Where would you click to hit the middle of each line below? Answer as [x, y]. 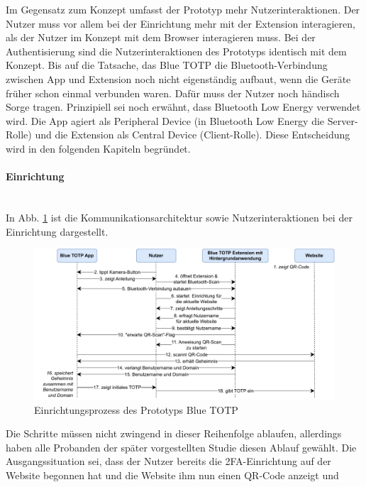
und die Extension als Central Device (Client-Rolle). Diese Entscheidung [193, 135]
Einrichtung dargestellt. [57, 231]
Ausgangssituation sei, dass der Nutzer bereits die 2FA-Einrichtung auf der [168, 461]
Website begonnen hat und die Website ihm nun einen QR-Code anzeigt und [172, 475]
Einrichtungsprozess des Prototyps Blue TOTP [136, 409]
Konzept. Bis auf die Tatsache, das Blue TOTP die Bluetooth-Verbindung [167, 65]
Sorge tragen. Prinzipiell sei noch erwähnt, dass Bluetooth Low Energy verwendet [183, 107]
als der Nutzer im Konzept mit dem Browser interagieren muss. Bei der [161, 37]
